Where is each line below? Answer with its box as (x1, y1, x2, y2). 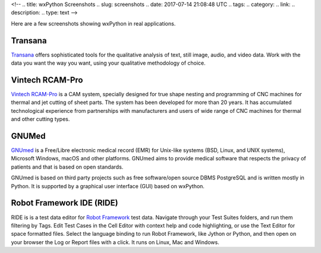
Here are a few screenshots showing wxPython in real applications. (11, 20, 176, 27)
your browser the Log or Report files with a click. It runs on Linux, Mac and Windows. (11, 238, 219, 246)
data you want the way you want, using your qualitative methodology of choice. (11, 59, 206, 67)
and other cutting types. (11, 116, 70, 123)
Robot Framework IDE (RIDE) (11, 198, 118, 208)
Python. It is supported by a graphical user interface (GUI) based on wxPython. (11, 182, 205, 189)
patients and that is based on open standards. (11, 163, 124, 170)
